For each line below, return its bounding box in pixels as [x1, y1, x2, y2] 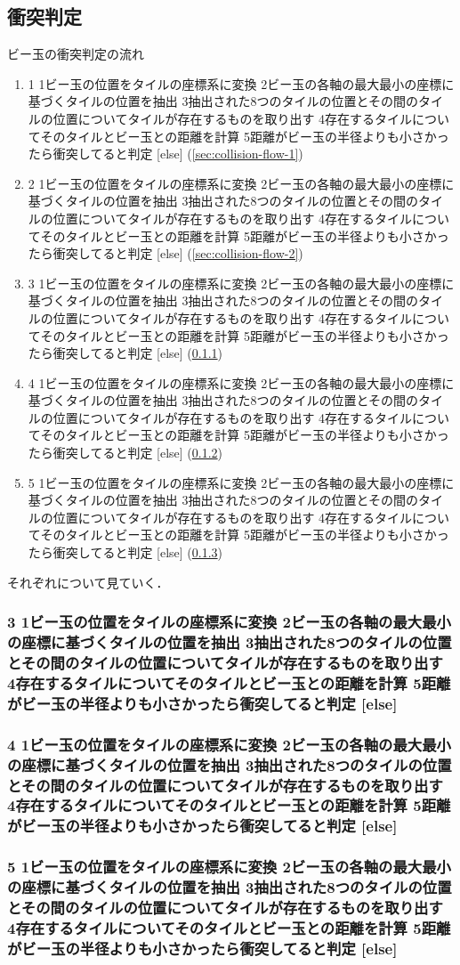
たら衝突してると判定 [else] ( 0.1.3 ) [28, 543, 223, 562]
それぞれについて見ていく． [7, 572, 169, 591]
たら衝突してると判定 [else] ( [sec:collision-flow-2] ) [28, 244, 303, 263]
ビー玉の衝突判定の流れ [7, 45, 144, 63]
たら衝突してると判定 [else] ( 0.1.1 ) [28, 344, 223, 362]
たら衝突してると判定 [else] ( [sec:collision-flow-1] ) [28, 144, 303, 163]
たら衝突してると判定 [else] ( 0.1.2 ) [28, 443, 223, 462]
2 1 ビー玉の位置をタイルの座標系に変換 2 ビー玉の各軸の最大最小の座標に [28, 174, 455, 192]
